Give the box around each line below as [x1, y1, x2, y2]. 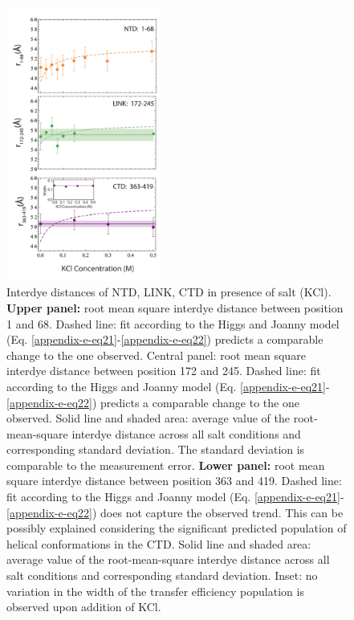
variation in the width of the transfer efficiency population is [6, 582, 304, 599]
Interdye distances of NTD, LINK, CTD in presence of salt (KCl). [6, 283, 332, 300]
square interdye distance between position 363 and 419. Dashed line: [6, 472, 342, 489]
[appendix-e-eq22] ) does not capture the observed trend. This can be [6, 504, 344, 520]
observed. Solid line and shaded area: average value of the [6, 410, 290, 426]
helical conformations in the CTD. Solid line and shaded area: [6, 535, 311, 552]
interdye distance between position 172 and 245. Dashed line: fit [6, 362, 321, 379]
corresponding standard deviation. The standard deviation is [6, 441, 305, 458]
